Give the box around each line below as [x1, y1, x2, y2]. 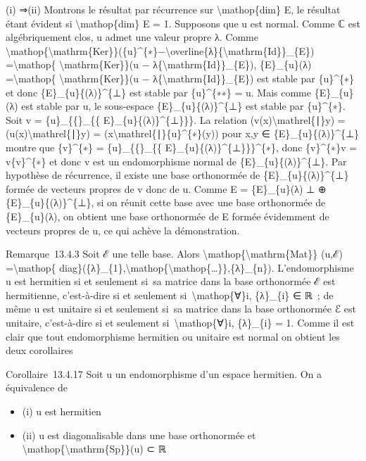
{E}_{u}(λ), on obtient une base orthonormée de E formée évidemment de [6, 208, 329, 223]
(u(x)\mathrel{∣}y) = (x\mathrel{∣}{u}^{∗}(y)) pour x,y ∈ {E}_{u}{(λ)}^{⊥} [6, 126, 360, 141]
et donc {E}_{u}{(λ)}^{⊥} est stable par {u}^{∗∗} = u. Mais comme [6, 84, 311, 99]
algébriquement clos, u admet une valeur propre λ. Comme [6, 30, 258, 44]
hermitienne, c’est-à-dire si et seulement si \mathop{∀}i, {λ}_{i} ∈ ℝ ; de [6, 287, 334, 302]
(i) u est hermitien [22, 404, 101, 419]
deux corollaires [6, 343, 73, 358]
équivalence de [6, 380, 68, 395]
